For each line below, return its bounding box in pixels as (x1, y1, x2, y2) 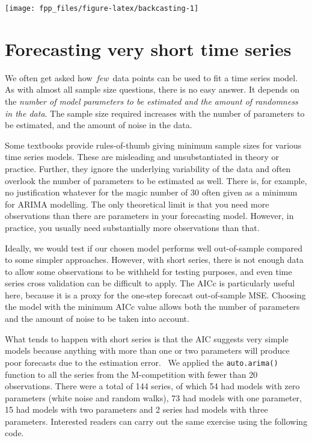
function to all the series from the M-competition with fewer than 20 (5, 368, 258, 380)
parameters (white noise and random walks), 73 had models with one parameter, (5, 391, 302, 404)
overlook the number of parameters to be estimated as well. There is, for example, (5, 174, 307, 187)
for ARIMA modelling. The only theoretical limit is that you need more (5, 197, 269, 210)
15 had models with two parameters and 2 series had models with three (5, 403, 268, 416)
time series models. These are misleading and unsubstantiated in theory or (5, 150, 280, 163)
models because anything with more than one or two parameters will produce (5, 344, 290, 357)
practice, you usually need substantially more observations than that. (5, 221, 260, 233)
